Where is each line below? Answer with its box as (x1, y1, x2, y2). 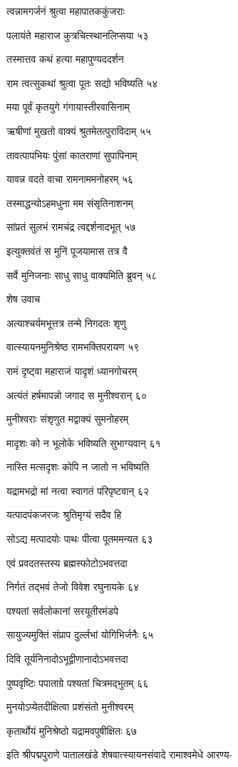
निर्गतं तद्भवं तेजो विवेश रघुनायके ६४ (6, 579, 140, 594)
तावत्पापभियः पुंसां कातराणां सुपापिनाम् (6, 147, 138, 162)
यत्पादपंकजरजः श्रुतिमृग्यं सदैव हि (6, 507, 122, 522)
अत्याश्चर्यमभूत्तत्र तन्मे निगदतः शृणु (6, 315, 126, 330)
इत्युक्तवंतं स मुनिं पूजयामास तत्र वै (6, 243, 128, 258)
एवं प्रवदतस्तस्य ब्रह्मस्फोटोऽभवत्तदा (6, 555, 128, 570)
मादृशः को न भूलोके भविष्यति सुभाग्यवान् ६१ (6, 435, 161, 450)
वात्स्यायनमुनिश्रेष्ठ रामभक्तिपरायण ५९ (6, 339, 140, 354)
